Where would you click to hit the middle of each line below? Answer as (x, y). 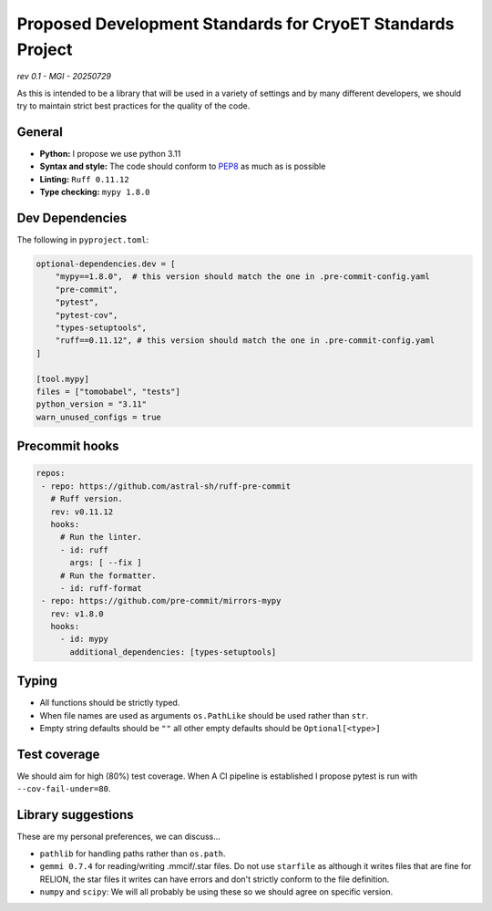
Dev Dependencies (72, 218)
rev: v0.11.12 (82, 512)
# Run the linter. (101, 537)
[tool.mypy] (63, 379)
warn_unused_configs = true (98, 417)
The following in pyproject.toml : (83, 240)
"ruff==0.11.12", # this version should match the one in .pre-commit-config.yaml (245, 341)
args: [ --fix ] (106, 563)
